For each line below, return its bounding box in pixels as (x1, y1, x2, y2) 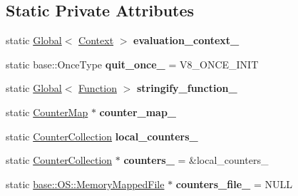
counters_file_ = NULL (175, 176, 292, 191)
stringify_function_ (136, 81, 237, 96)
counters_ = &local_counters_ (123, 153, 269, 167)
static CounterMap (6, 104, 88, 119)
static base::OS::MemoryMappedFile (6, 176, 165, 191)
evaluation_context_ (133, 33, 240, 48)
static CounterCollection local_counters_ (6, 128, 198, 143)
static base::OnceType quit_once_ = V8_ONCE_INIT (6, 56, 259, 71)
